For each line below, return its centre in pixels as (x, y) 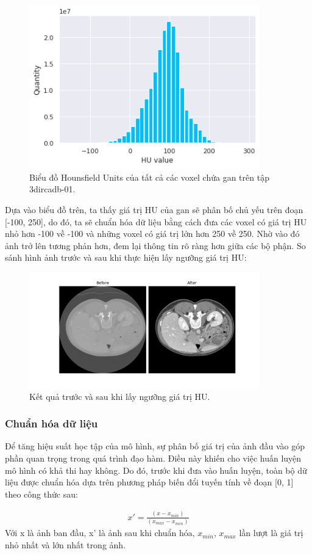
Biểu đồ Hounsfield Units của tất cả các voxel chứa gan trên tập (149, 177)
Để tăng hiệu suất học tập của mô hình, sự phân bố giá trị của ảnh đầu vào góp (155, 446)
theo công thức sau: (41, 494)
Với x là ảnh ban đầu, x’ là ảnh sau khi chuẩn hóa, (100, 533)
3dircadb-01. (52, 189)
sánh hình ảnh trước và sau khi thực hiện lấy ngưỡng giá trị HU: (126, 257)
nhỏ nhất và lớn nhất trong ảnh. (66, 544)
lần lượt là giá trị (271, 533)
